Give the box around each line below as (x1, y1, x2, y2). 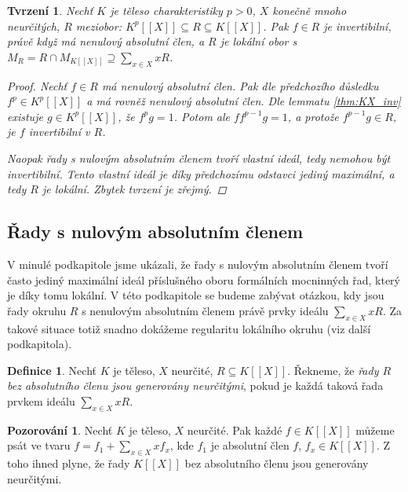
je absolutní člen (210, 437, 290, 453)
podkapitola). (7, 336, 72, 352)
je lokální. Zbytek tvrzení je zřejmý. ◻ (42, 181, 227, 197)
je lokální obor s (220, 33, 297, 50)
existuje (7, 108, 43, 124)
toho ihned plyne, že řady (7, 455, 130, 472)
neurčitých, (7, 17, 60, 34)
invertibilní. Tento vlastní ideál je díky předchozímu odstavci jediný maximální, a (7, 165, 395, 182)
